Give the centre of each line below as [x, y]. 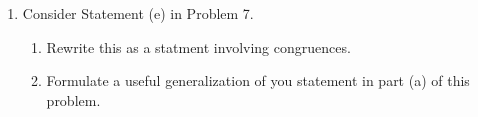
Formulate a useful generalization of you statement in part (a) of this [258, 80]
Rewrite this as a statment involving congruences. [198, 46]
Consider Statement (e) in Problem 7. [138, 13]
